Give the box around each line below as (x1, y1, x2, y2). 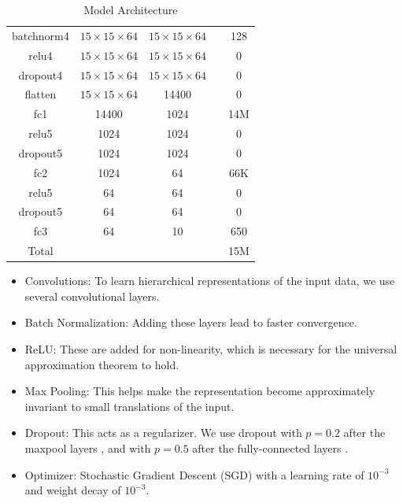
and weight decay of (24, 482, 121, 498)
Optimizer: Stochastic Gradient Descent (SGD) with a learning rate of (24, 466, 364, 483)
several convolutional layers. (24, 287, 160, 304)
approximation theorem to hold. (24, 356, 179, 372)
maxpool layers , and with (24, 439, 151, 456)
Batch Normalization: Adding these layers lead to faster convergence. (24, 314, 357, 331)
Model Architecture (83, 2, 178, 17)
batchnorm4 (12, 27, 69, 43)
